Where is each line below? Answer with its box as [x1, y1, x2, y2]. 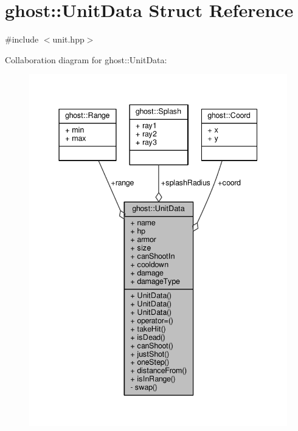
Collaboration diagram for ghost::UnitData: [5, 53, 167, 66]
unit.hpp [52, 33, 85, 46]
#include [5, 33, 39, 46]
